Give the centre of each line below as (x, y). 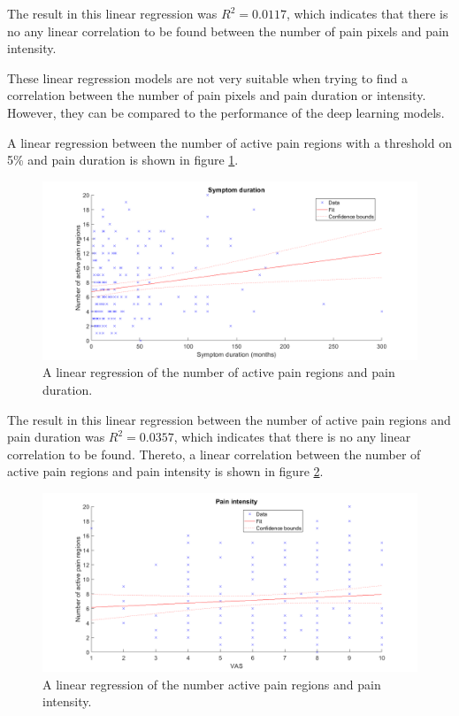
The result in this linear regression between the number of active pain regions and (229, 419)
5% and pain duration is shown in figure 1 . (123, 160)
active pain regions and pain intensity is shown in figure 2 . (165, 471)
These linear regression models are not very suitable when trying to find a (207, 77)
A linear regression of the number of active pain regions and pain (219, 372)
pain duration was (56, 437)
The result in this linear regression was (112, 13)
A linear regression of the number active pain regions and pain (212, 684)
